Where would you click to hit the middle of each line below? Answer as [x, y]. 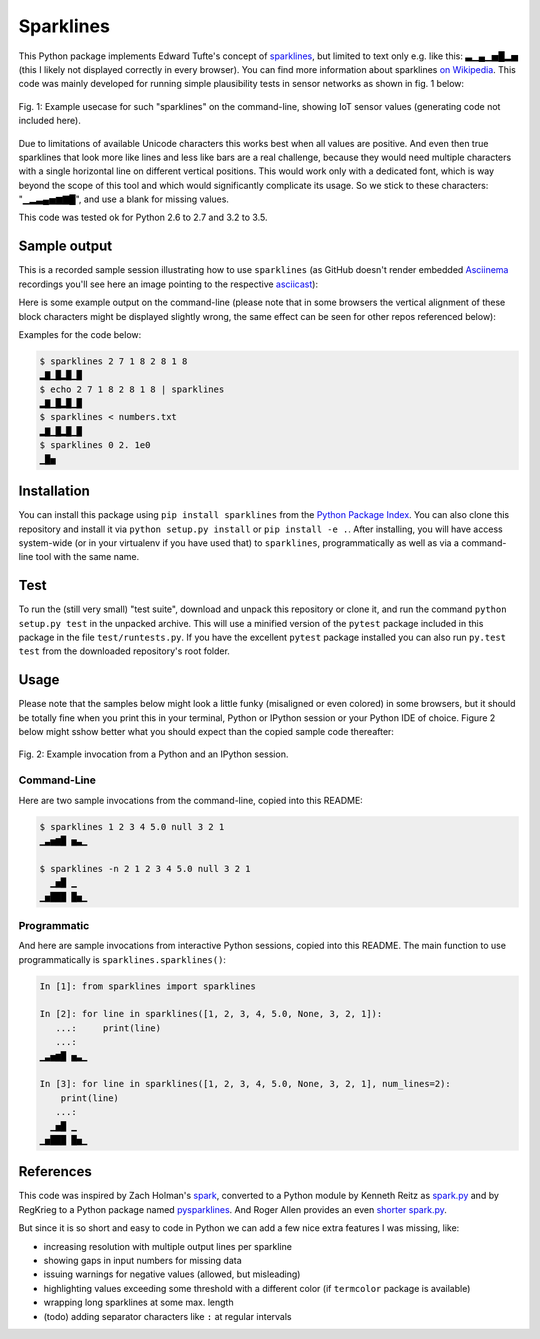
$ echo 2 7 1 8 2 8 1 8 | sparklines [132, 389]
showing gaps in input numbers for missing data [142, 1261]
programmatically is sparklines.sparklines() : [122, 959]
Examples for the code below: [80, 334]
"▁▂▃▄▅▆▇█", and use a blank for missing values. [124, 199]
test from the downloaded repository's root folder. [124, 651]
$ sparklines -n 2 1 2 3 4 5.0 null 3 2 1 [145, 868]
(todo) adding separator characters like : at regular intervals [167, 1316]
